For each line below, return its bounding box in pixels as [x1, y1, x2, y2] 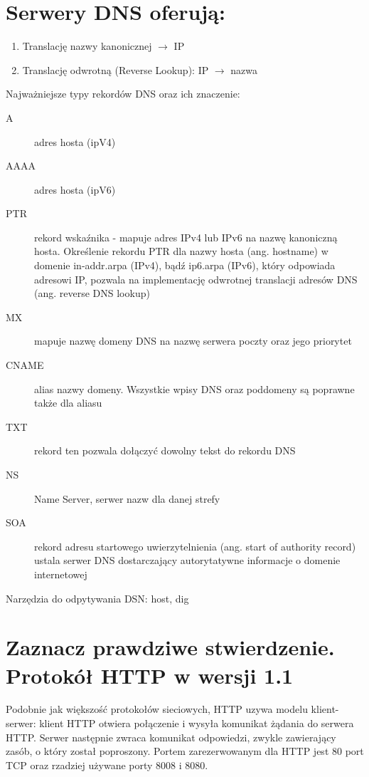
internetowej [34, 566, 87, 581]
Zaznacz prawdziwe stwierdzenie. [6, 632, 335, 662]
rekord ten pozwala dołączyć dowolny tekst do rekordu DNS [34, 443, 296, 458]
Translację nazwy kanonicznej [22, 38, 152, 53]
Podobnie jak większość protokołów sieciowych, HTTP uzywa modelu [6, 702, 308, 716]
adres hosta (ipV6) [34, 182, 116, 197]
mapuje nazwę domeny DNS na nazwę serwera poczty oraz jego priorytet [34, 333, 352, 348]
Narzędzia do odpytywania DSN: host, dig [6, 590, 189, 605]
